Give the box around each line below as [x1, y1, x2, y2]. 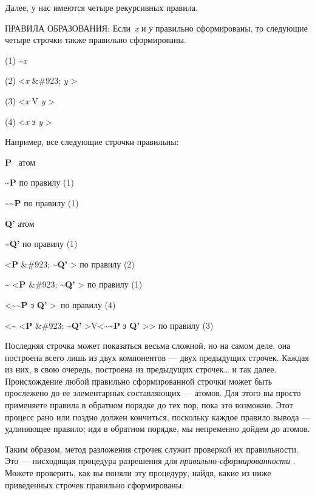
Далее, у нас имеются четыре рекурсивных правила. [5, 1, 198, 13]
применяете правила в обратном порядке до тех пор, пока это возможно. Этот [5, 399, 293, 411]
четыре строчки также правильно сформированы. [5, 33, 186, 46]
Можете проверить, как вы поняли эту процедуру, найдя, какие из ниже [5, 466, 271, 479]
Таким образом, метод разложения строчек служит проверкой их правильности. [5, 442, 299, 455]
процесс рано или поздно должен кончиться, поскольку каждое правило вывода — [5, 410, 311, 423]
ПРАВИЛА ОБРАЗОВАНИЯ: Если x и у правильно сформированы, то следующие [5, 21, 308, 34]
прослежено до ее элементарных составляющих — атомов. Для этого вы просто [5, 386, 301, 399]
